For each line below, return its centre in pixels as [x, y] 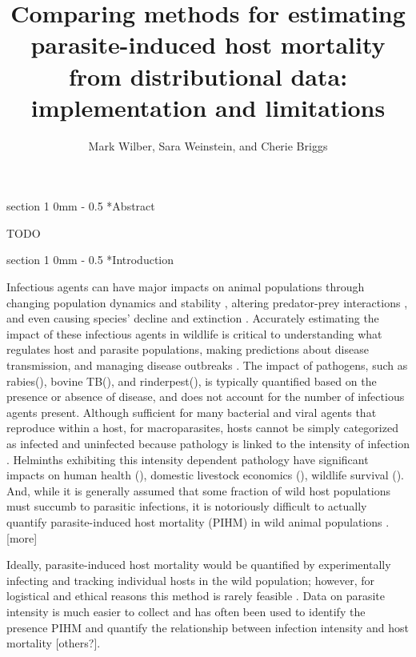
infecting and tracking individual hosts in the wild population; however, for [191, 580]
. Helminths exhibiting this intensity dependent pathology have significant [188, 459]
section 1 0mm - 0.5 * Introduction [90, 260]
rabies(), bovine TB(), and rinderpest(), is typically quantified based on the [192, 381]
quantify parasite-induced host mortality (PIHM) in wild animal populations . [198, 521]
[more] [22, 537]
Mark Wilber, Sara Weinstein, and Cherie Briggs [208, 145]
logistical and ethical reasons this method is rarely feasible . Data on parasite [196, 596]
